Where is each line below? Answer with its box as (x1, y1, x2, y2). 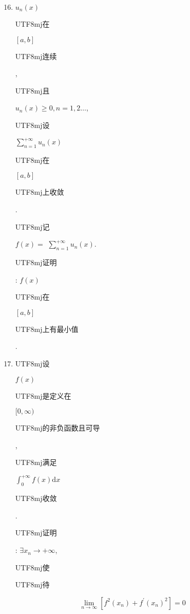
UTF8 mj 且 (15, 85, 50, 96)
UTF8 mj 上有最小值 (15, 323, 79, 334)
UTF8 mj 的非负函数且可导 (15, 422, 100, 433)
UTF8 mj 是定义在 (15, 390, 71, 401)
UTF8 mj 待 (15, 579, 50, 590)
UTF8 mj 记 (15, 221, 50, 232)
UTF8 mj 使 (15, 562, 50, 572)
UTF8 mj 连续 (15, 50, 57, 61)
